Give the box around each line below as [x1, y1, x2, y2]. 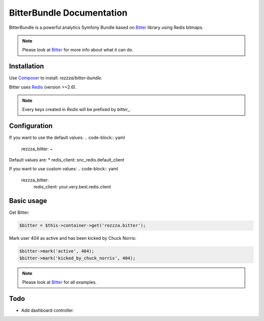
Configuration [9, 122, 53, 130]
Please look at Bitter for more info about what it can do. [22, 47, 133, 53]
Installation [9, 62, 44, 70]
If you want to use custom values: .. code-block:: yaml [9, 166, 118, 172]
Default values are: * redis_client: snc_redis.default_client [9, 157, 125, 163]
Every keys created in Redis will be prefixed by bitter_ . [22, 107, 132, 113]
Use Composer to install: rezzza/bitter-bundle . [9, 75, 103, 81]
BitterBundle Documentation [9, 7, 128, 18]
